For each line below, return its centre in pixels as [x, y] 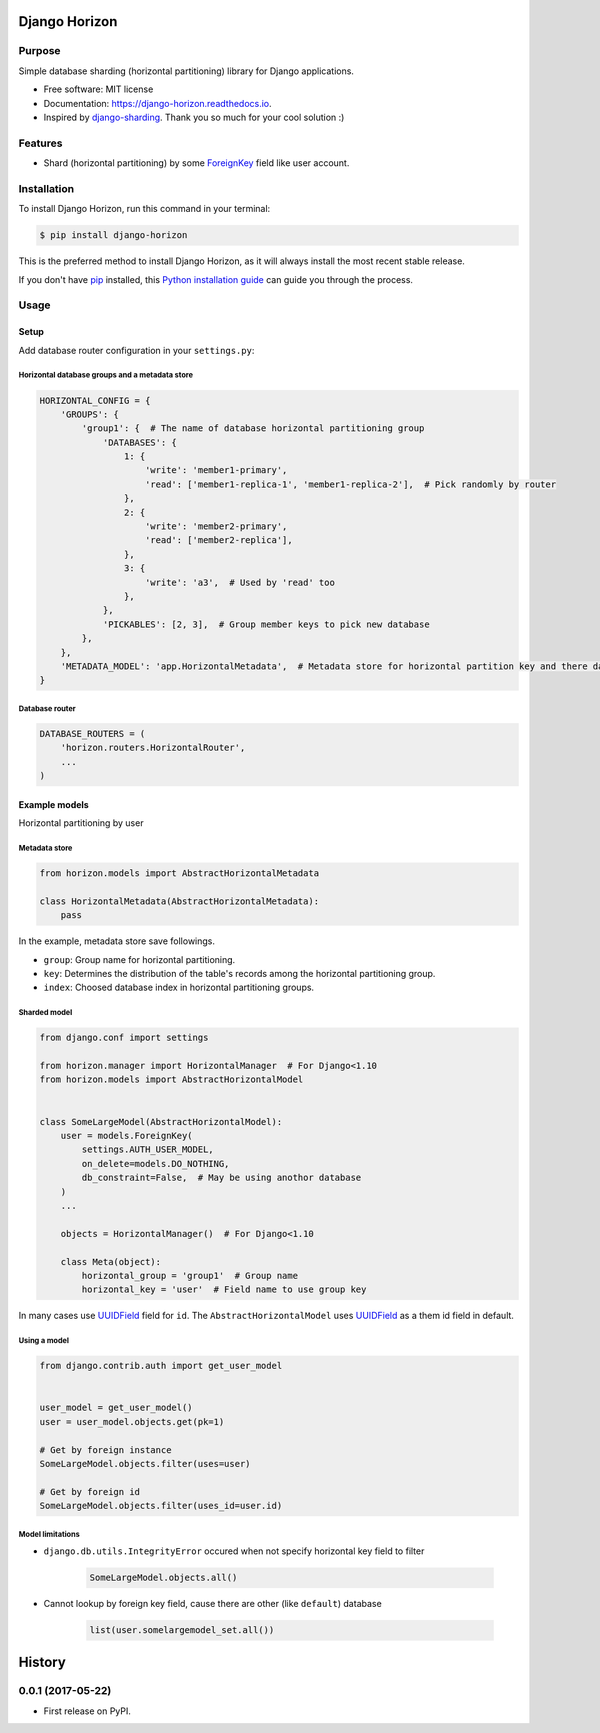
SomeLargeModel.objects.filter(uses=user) [145, 1464]
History [42, 1661]
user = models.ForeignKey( [127, 1136]
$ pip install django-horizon [113, 235]
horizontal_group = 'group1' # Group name [190, 1275]
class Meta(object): [111, 1261]
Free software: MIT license [98, 89]
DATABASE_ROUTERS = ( [92, 733]
